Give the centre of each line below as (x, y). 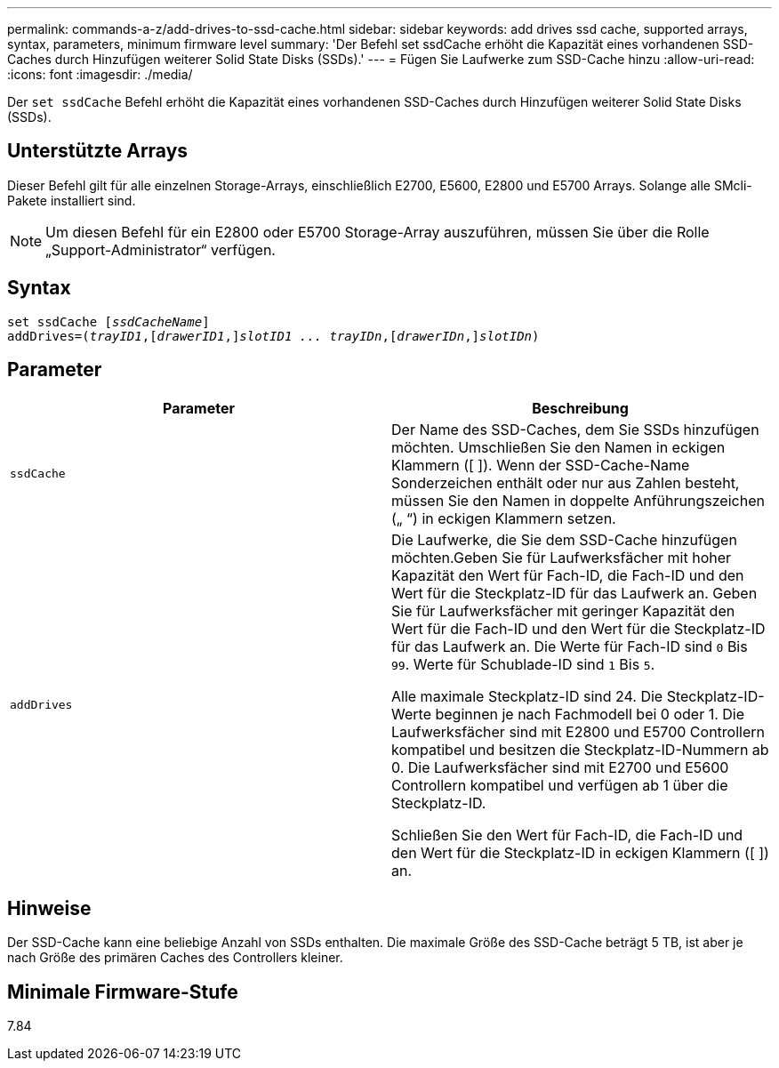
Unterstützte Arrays (98, 151)
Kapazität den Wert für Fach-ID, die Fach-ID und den (568, 575)
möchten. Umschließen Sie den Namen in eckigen (558, 447)
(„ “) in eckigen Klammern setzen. (504, 518)
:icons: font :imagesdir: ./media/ (100, 74)
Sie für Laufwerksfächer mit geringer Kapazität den (563, 610)
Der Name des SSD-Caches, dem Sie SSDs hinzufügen (575, 429)
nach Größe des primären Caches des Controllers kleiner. (175, 958)
